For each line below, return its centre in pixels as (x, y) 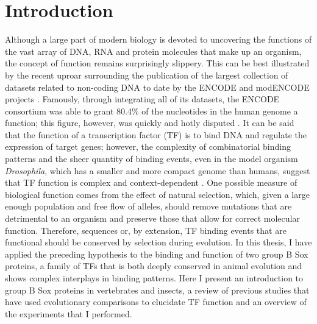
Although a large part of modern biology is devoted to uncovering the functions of (158, 39)
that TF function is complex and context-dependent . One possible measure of (151, 182)
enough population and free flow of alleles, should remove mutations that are (148, 206)
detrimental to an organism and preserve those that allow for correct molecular (152, 218)
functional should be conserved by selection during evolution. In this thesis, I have (158, 242)
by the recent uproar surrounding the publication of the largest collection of (147, 75)
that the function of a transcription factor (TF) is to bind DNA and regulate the (156, 134)
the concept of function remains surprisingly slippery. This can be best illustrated (157, 63)
